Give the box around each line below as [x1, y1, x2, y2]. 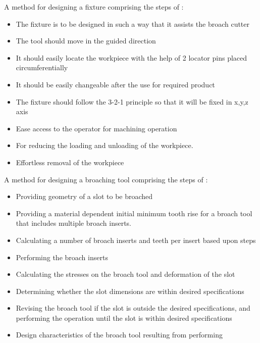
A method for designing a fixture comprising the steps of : [4, 2, 184, 12]
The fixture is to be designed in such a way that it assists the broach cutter [16, 18, 250, 29]
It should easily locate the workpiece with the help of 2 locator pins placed [16, 52, 247, 63]
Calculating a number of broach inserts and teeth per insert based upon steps [16, 234, 256, 245]
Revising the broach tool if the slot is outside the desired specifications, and [16, 303, 250, 313]
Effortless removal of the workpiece [16, 157, 124, 167]
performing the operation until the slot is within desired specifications [16, 312, 232, 323]
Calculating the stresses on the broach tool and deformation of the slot [16, 269, 235, 279]
